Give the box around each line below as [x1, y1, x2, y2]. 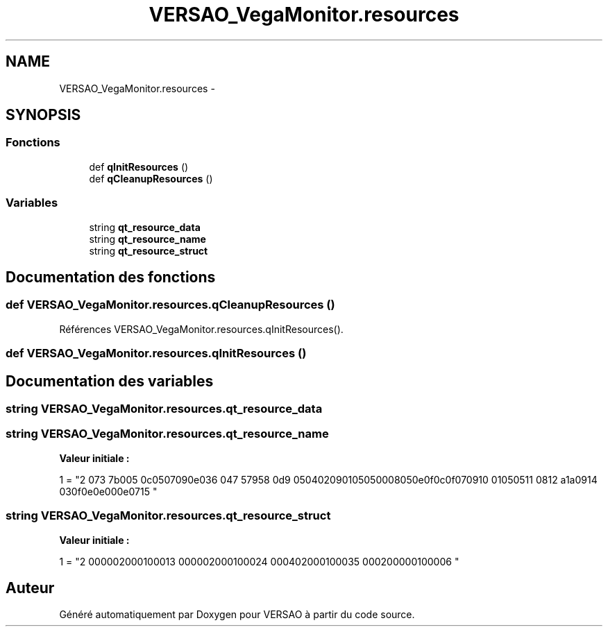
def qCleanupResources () [89, 172, 213, 185]
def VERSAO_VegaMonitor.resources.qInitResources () [6, 346, 307, 361]
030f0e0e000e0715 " [59, 485, 158, 497]
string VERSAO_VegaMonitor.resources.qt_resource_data [6, 402, 323, 416]
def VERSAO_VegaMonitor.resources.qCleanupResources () [6, 298, 335, 312]
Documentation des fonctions [6, 268, 216, 286]
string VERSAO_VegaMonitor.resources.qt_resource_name [6, 427, 329, 441]
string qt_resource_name [89, 232, 206, 245]
